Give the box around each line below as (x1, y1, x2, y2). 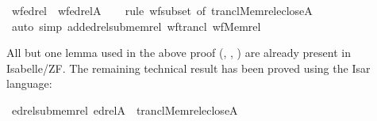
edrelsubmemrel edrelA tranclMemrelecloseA (11, 101, 238, 118)
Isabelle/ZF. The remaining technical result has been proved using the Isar (6, 59, 371, 76)
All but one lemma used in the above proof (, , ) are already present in (6, 44, 351, 61)
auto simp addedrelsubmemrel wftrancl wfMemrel (11, 17, 261, 34)
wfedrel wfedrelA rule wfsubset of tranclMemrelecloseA (11, 2, 313, 18)
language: (6, 75, 52, 92)
